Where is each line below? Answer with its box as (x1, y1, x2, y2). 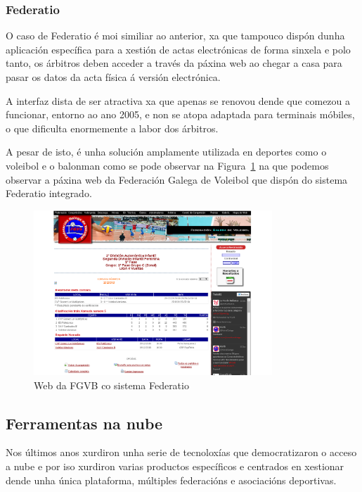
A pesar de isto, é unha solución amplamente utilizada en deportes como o (6, 144, 327, 159)
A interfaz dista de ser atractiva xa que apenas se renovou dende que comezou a (6, 93, 351, 108)
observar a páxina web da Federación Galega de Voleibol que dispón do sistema (6, 172, 348, 187)
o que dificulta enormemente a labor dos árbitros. (6, 120, 219, 135)
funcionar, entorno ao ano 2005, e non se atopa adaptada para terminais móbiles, (6, 107, 355, 122)
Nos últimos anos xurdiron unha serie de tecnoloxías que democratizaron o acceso (6, 445, 357, 460)
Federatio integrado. (6, 186, 92, 201)
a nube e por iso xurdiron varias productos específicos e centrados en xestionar (6, 458, 344, 473)
